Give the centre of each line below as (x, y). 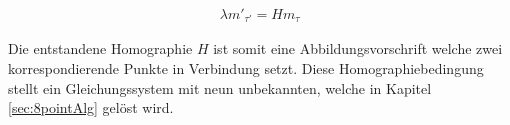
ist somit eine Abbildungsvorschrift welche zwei (358, 48)
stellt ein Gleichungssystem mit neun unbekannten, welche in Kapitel (220, 87)
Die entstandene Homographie (100, 48)
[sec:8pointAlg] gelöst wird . (91, 107)
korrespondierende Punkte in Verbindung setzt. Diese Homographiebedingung (246, 68)
